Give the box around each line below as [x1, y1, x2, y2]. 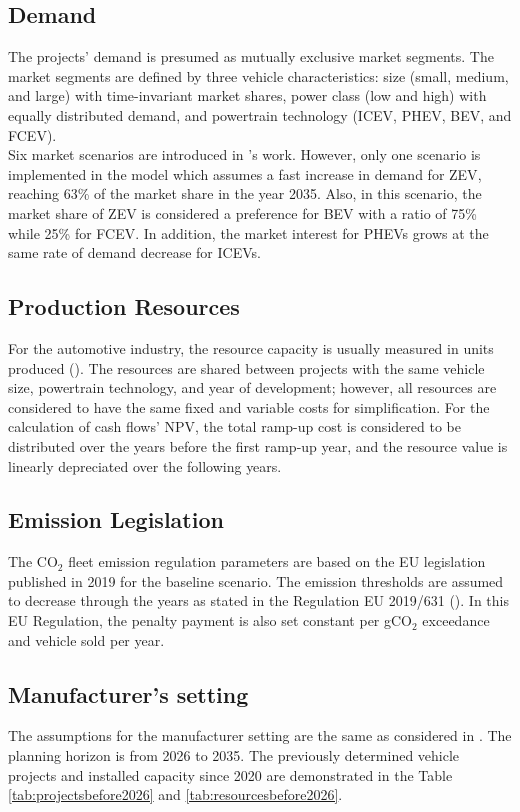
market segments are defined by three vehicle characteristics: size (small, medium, [8, 65, 509, 86]
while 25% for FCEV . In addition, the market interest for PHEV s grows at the [8, 222, 489, 243]
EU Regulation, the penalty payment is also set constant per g [8, 610, 391, 631]
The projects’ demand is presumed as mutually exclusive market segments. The [8, 46, 494, 67]
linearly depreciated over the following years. [8, 455, 282, 476]
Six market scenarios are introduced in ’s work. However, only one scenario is [8, 144, 481, 165]
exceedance [422, 610, 490, 631]
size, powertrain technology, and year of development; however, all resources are [8, 377, 497, 398]
